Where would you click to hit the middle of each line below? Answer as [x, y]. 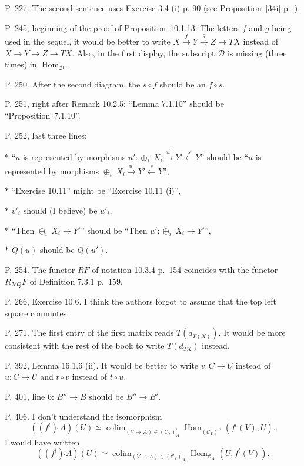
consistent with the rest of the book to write [85, 345]
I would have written [42, 442]
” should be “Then [114, 230]
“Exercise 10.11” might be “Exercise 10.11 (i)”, [96, 190]
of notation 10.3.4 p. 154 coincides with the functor [185, 269]
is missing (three [257, 53]
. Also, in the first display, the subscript [143, 53]
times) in [21, 64]
